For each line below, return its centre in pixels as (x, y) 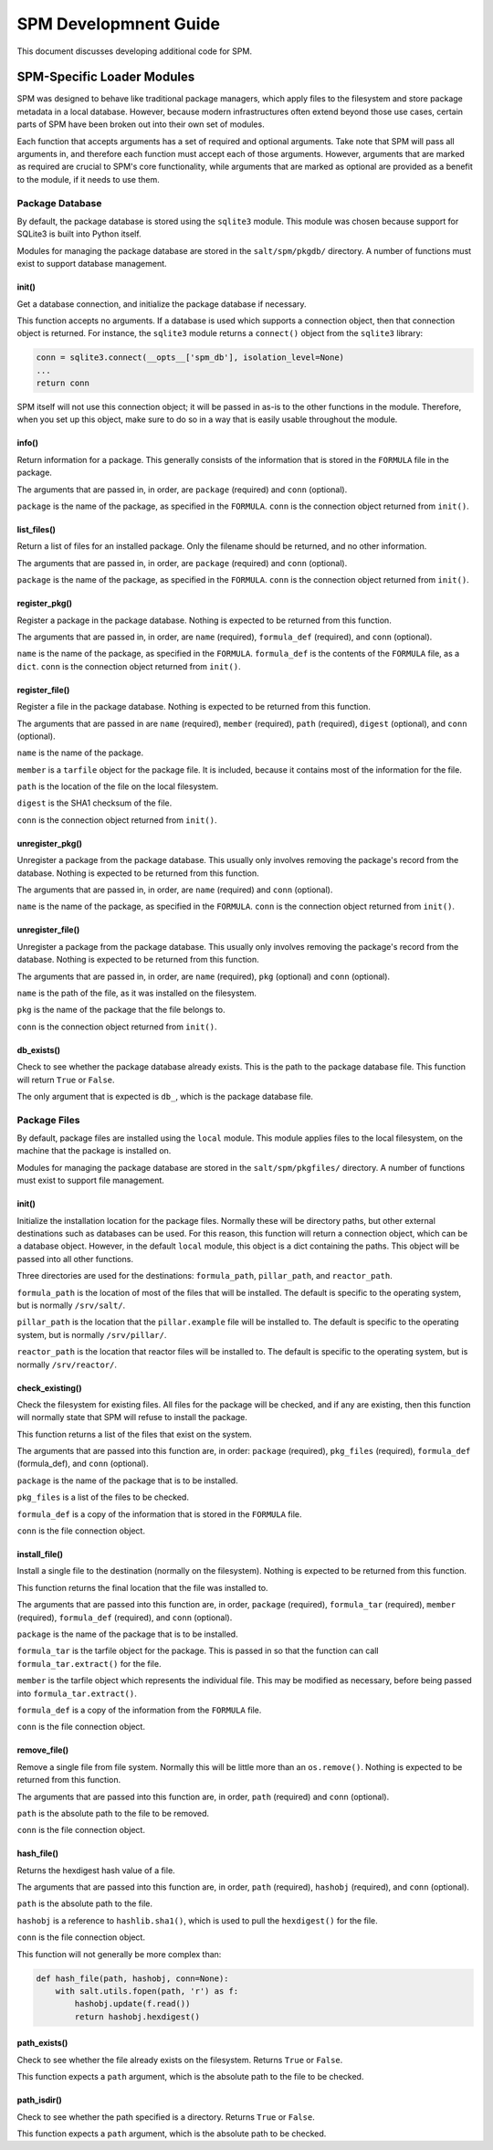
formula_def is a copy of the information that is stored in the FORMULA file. (159, 1514)
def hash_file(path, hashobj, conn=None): (132, 1978)
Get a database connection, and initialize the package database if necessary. (162, 304)
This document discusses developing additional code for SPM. (135, 51)
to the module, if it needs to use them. (88, 179)
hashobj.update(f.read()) (132, 2004)
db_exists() (39, 1049)
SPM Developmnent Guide (119, 24)
